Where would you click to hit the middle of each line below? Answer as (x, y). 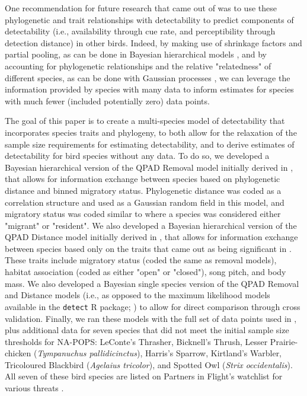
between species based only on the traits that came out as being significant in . (148, 248)
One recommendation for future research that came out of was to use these (141, 8)
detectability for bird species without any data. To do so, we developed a (137, 156)
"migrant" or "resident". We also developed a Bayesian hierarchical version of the (151, 225)
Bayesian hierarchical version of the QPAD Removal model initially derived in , (149, 167)
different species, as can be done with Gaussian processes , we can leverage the (148, 77)
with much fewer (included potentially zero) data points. (107, 100)
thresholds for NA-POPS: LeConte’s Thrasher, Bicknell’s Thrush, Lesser (136, 341)
